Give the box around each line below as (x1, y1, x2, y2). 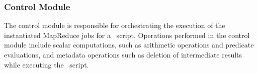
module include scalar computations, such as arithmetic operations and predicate (4, 39, 254, 50)
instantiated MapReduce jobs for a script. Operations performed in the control (4, 29, 250, 40)
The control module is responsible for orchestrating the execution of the (4, 20, 225, 30)
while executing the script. (4, 59, 89, 69)
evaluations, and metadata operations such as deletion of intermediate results (4, 49, 242, 59)
